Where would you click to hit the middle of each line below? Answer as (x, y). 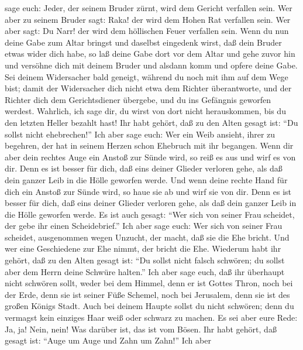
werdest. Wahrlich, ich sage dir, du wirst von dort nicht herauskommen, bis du (145, 111)
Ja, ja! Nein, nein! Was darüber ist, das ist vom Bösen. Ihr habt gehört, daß (141, 329)
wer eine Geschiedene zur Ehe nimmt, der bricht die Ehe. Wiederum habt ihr (143, 248)
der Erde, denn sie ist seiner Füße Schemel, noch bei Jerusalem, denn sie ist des (147, 294)
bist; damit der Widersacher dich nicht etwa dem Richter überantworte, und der (148, 88)
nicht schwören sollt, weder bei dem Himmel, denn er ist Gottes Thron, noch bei (149, 283)
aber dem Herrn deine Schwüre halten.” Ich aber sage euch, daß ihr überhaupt (145, 271)
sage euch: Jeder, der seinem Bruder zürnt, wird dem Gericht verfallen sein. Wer (149, 8)
